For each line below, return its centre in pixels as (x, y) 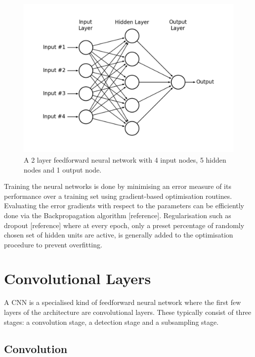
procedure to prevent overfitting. (53, 244)
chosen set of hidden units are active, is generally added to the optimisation (119, 235)
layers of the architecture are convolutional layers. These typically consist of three (128, 312)
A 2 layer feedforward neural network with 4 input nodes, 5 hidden (125, 159)
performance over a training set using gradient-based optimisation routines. (118, 196)
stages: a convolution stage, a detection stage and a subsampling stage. (111, 322)
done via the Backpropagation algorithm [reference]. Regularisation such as (118, 215)
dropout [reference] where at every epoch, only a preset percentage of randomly (124, 225)
